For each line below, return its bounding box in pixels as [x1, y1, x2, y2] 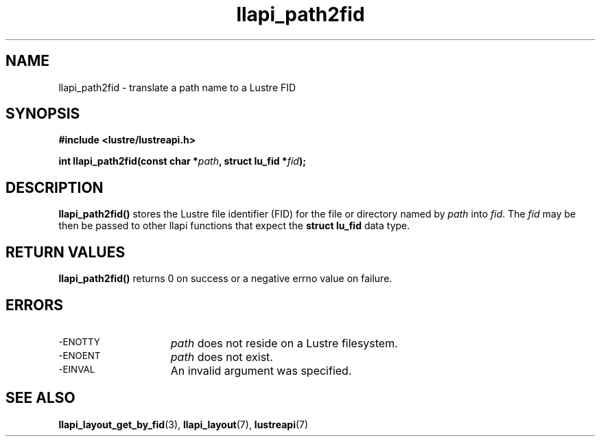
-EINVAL [58, 363, 95, 375]
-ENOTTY [58, 336, 100, 347]
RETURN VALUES [5, 243, 126, 261]
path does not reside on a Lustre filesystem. [170, 336, 398, 350]
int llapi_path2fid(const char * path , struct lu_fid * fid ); [58, 155, 306, 167]
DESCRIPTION [5, 178, 104, 196]
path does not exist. [170, 349, 273, 364]
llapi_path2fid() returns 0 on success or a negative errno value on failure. [58, 272, 392, 285]
